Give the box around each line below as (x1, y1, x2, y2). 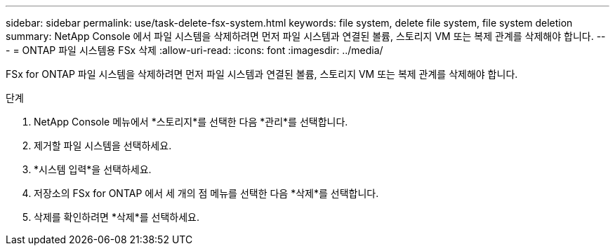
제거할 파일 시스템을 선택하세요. (34, 140, 172, 151)
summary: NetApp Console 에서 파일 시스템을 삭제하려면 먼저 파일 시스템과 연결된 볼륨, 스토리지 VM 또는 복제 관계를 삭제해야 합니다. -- (6, 30, 606, 42)
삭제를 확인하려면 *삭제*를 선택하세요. (34, 211, 199, 223)
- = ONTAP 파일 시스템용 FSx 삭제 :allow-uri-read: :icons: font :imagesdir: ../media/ (6, 44, 383, 56)
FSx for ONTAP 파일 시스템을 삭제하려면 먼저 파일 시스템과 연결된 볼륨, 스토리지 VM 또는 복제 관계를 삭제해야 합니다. (6, 68, 518, 80)
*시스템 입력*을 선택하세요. (34, 163, 152, 175)
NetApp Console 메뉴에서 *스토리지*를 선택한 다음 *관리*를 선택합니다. (34, 116, 348, 128)
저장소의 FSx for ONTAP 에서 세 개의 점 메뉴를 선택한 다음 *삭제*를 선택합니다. (34, 187, 379, 199)
